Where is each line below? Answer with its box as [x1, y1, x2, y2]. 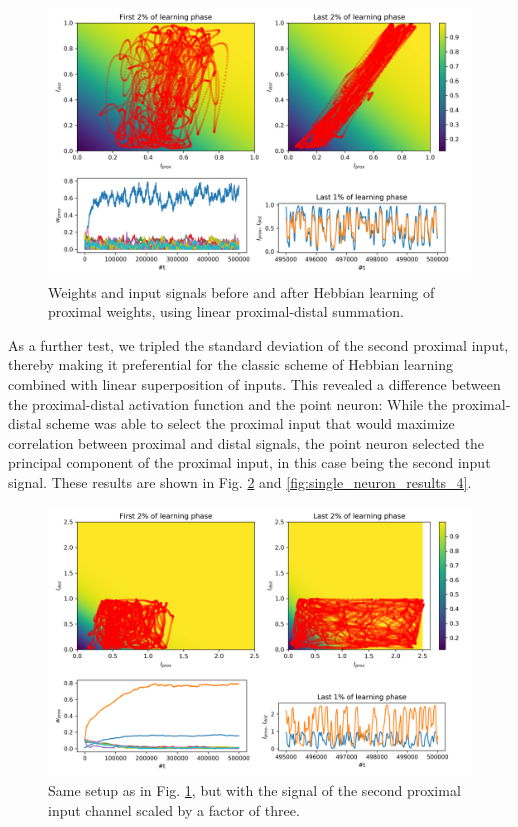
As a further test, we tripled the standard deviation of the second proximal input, [8, 334, 509, 355]
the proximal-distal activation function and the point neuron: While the [8, 393, 448, 414]
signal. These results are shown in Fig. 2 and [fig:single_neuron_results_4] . [8, 471, 472, 492]
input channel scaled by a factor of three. [48, 799, 300, 820]
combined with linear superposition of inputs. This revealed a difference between [8, 373, 501, 394]
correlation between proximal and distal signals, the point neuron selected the [8, 432, 485, 453]
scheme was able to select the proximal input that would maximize [46, 413, 455, 434]
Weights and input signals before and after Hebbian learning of [48, 281, 435, 302]
